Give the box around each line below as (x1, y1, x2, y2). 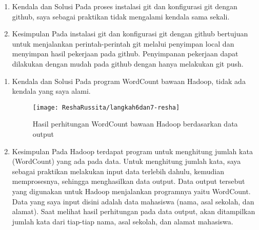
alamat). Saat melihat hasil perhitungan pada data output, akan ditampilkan (12, 206, 255, 217)
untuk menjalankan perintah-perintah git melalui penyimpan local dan (12, 38, 234, 49)
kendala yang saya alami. (12, 86, 91, 96)
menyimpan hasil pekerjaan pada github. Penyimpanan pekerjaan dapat (12, 48, 238, 59)
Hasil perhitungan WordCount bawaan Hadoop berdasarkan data (32, 118, 238, 129)
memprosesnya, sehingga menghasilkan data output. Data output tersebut (12, 176, 245, 186)
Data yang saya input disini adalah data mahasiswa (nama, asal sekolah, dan (12, 196, 254, 206)
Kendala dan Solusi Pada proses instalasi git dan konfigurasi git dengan (12, 1, 237, 11)
